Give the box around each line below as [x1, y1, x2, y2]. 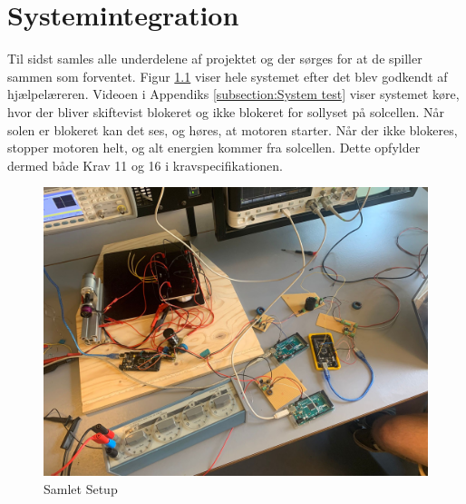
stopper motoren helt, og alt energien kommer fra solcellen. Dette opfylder [7, 138, 421, 157]
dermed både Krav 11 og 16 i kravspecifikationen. [7, 155, 283, 174]
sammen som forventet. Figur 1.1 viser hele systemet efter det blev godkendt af [7, 66, 448, 85]
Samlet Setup [44, 479, 118, 498]
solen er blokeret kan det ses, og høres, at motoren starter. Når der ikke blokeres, [7, 120, 458, 139]
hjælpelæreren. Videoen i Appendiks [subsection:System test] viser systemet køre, [7, 84, 460, 104]
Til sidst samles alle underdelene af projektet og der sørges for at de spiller [7, 49, 422, 68]
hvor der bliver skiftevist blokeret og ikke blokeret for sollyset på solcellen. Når [7, 102, 445, 121]
